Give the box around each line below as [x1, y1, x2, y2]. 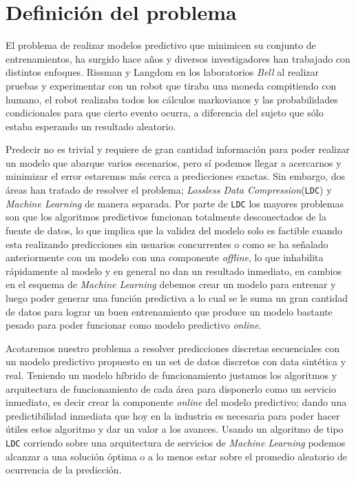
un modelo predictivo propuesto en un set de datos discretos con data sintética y [6, 354, 346, 369]
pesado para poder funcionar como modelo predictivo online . [6, 318, 262, 332]
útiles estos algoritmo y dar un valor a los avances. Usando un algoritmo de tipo [6, 422, 344, 436]
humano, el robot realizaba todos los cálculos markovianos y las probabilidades [6, 92, 338, 106]
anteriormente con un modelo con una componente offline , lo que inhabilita [6, 250, 324, 265]
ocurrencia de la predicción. [6, 462, 122, 477]
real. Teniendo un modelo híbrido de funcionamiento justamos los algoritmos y [6, 367, 337, 382]
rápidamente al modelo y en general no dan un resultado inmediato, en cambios [6, 263, 342, 278]
